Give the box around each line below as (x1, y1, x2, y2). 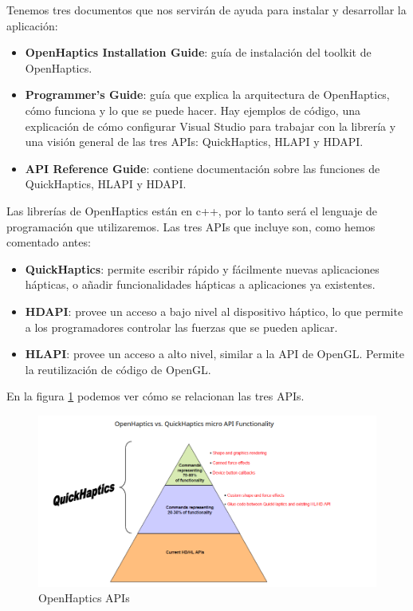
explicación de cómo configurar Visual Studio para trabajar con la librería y (25, 117, 396, 134)
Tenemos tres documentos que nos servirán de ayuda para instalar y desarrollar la (6, 2, 407, 18)
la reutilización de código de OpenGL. (25, 361, 211, 377)
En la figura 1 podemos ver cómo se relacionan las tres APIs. (6, 388, 305, 404)
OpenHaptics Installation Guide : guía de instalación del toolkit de (25, 44, 372, 61)
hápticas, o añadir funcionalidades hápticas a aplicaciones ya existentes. (25, 276, 376, 293)
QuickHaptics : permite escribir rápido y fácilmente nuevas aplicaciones (25, 260, 380, 277)
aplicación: (6, 17, 58, 34)
